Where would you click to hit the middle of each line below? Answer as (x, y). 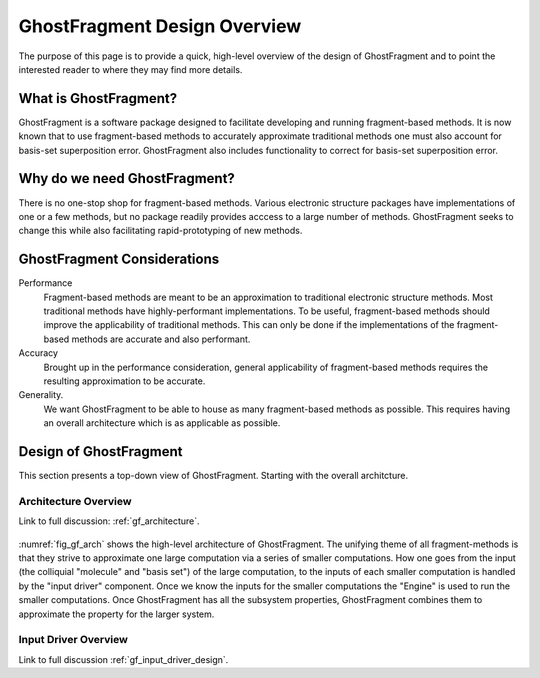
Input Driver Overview (73, 640)
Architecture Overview (75, 501)
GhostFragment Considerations (119, 259)
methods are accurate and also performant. (161, 339)
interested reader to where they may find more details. (130, 69)
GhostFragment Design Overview (160, 26)
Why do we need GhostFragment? (126, 178)
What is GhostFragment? (98, 98)
